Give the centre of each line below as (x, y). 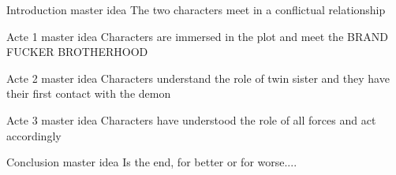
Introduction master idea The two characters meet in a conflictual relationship (196, 9)
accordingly (34, 135)
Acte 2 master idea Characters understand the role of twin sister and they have (198, 78)
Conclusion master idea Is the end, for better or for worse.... (152, 162)
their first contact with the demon (89, 93)
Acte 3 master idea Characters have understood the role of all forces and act (191, 119)
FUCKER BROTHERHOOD (77, 52)
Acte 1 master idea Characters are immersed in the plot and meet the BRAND (197, 36)
